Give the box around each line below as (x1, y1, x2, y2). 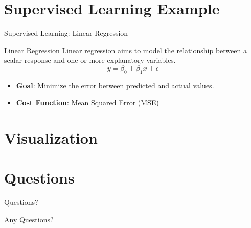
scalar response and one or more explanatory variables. (4, 55, 176, 65)
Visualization (4, 127, 98, 148)
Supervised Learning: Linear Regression (4, 28, 128, 38)
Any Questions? (4, 214, 54, 224)
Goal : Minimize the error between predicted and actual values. (16, 80, 214, 90)
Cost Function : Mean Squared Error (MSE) (16, 97, 159, 108)
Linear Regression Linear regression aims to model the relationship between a (4, 44, 247, 55)
